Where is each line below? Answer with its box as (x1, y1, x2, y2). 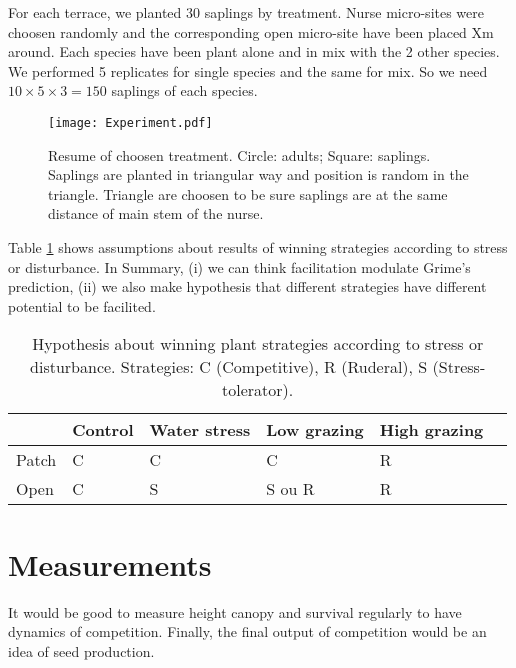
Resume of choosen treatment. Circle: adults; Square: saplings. (48, 144, 431, 165)
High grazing (379, 418, 484, 442)
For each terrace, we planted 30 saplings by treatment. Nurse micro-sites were (8, 2, 484, 22)
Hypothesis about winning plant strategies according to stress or (32, 332, 484, 356)
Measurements (8, 543, 212, 584)
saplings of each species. (111, 80, 258, 101)
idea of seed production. (8, 640, 155, 661)
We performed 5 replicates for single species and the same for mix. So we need (8, 60, 488, 81)
